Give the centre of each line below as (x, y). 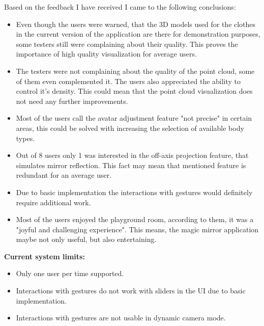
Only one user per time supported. (70, 273)
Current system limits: (45, 256)
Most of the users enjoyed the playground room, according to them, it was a (135, 219)
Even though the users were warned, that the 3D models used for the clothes (136, 24)
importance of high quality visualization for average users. (106, 54)
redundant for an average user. (64, 175)
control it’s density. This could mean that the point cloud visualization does (134, 91)
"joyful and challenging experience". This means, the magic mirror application (137, 229)
